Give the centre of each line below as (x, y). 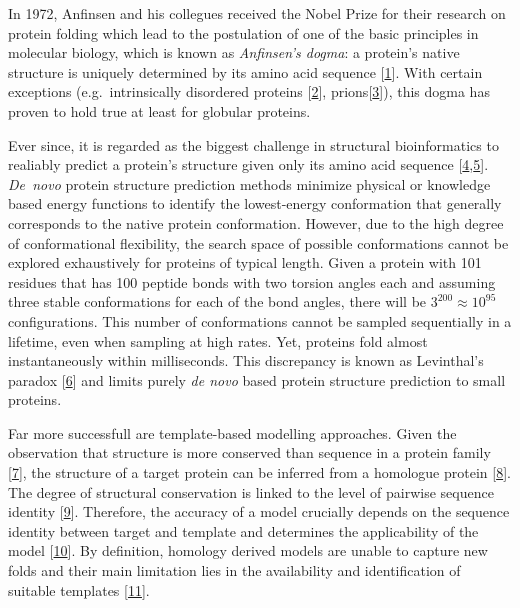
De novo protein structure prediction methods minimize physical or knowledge (249, 183)
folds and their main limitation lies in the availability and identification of (234, 570)
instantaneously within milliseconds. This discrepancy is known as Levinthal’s (246, 360)
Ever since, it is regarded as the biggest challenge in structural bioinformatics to (253, 144)
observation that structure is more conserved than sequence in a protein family (249, 452)
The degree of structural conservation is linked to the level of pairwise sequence (251, 491)
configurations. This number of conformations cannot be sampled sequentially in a (260, 320)
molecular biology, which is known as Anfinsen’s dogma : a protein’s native (234, 52)
